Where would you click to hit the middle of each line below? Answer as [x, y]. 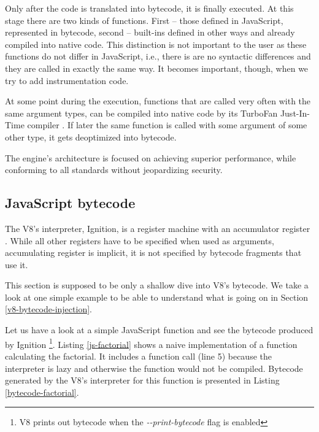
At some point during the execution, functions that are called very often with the [158, 101]
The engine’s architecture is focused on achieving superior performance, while [151, 157]
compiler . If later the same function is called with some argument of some [167, 125]
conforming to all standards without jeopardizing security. [114, 170]
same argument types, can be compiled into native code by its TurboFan [141, 113]
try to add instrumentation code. [67, 80]
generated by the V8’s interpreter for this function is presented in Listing [142, 380]
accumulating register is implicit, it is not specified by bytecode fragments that [153, 253]
